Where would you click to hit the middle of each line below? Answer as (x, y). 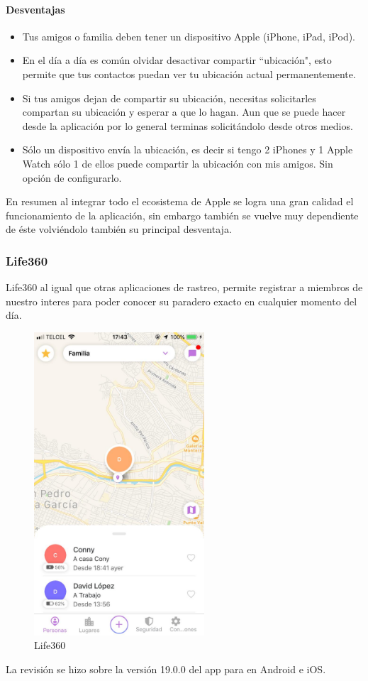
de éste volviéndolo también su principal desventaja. (119, 229)
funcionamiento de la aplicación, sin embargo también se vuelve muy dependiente (182, 215)
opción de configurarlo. (72, 177)
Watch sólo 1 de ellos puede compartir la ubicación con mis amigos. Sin (178, 163)
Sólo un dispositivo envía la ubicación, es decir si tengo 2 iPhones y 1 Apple (188, 149)
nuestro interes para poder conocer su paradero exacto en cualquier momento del (182, 301)
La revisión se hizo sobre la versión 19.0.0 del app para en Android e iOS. (166, 669)
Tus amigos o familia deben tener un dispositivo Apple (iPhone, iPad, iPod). (189, 36)
